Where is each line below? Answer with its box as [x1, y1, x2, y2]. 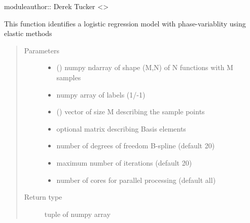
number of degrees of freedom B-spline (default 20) [56, 140, 215, 151]
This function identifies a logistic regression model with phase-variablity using [4, 18, 246, 28]
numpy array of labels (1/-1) [56, 89, 146, 100]
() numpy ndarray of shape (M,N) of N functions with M [56, 62, 233, 73]
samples [56, 72, 81, 82]
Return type [24, 192, 62, 202]
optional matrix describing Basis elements [56, 123, 186, 134]
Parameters [24, 45, 59, 55]
